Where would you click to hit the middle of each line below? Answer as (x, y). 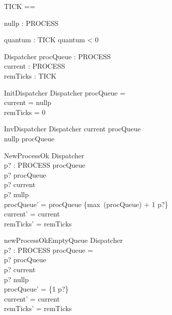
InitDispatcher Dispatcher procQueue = (65, 92)
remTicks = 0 (25, 112)
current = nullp (28, 102)
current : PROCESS (35, 66)
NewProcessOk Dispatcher (44, 155)
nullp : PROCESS (31, 23)
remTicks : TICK (30, 75)
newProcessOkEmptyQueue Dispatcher (63, 240)
